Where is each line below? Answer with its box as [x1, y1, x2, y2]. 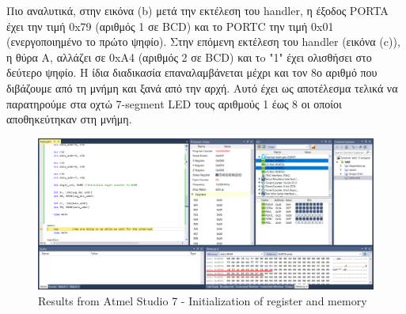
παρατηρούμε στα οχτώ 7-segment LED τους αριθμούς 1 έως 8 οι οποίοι [6, 95, 342, 112]
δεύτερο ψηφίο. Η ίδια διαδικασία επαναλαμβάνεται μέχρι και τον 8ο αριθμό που [6, 64, 378, 81]
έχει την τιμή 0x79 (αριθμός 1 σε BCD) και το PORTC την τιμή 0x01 [6, 17, 334, 34]
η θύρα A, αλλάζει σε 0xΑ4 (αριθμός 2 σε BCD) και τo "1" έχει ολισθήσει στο [6, 48, 372, 65]
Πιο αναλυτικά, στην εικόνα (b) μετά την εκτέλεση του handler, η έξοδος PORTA [6, 2, 389, 18]
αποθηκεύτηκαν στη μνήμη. [6, 111, 132, 127]
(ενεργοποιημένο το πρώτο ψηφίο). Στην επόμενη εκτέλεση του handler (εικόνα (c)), [6, 33, 400, 50]
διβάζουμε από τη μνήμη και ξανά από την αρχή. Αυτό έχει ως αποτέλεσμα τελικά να [6, 79, 398, 96]
